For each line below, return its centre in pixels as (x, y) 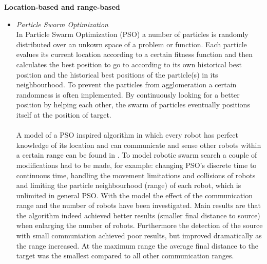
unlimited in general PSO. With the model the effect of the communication (135, 195)
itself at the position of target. (64, 114)
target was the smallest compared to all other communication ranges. (125, 256)
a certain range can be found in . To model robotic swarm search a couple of (137, 155)
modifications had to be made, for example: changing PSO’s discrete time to (136, 165)
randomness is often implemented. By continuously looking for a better (128, 94)
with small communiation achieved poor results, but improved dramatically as (139, 235)
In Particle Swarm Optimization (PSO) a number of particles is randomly (132, 34)
